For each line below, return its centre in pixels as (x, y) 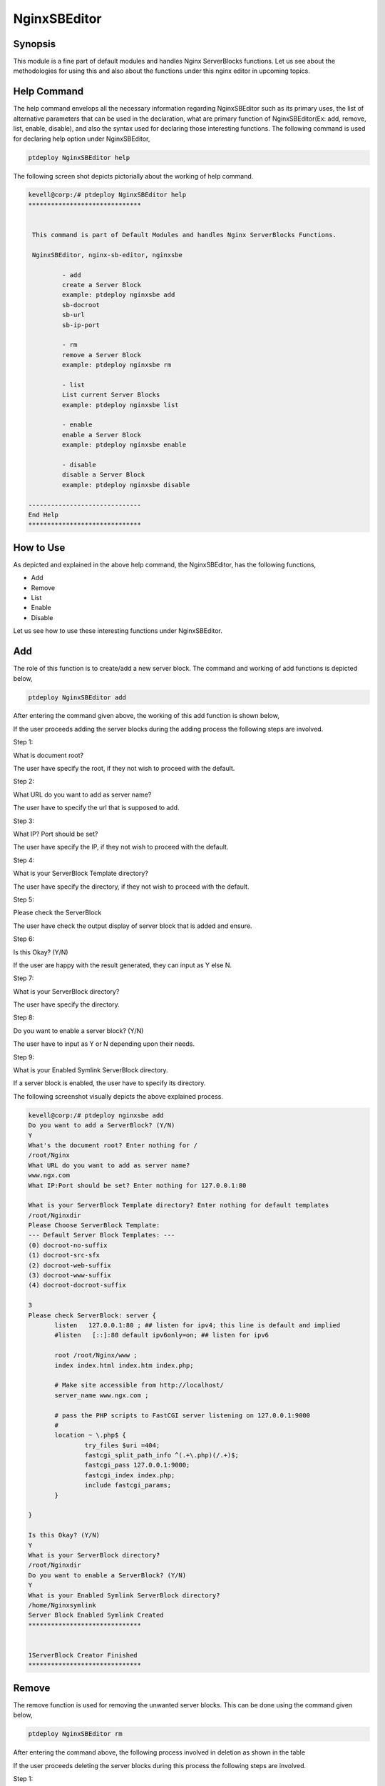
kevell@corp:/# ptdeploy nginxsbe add (96, 1115)
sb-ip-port (81, 325)
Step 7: (24, 978)
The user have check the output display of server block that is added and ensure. (133, 926)
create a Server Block (102, 285)
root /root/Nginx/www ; (96, 1355)
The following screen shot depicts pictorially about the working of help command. (133, 176)
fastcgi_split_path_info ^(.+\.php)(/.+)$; (161, 1455)
